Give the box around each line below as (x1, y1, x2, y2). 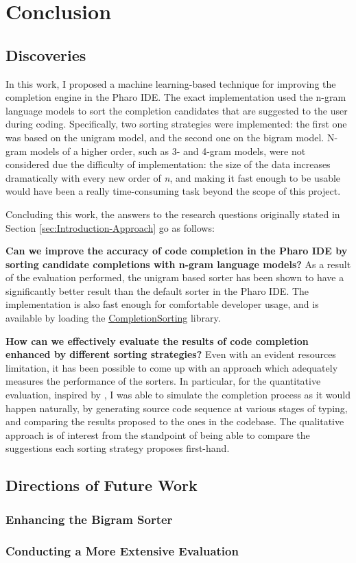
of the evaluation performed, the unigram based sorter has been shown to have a (5, 270, 344, 285)
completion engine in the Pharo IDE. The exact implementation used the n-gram (5, 90, 346, 104)
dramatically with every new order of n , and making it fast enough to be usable (5, 170, 341, 184)
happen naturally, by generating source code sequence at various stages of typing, (5, 400, 348, 415)
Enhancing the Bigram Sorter (5, 510, 173, 527)
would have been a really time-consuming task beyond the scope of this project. (5, 184, 341, 198)
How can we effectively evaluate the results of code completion (5, 333, 309, 348)
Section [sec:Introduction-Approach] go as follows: (5, 220, 215, 235)
